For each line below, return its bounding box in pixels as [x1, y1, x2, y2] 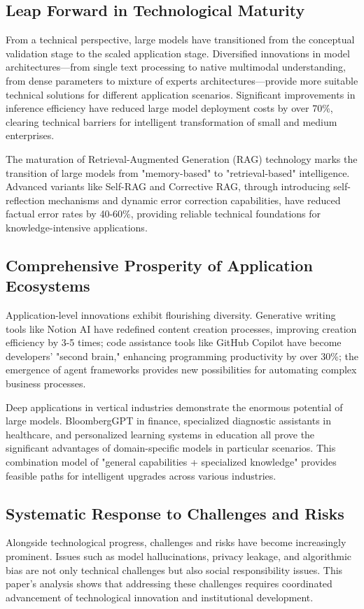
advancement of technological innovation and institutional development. [6, 589, 314, 604]
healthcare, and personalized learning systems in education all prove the [6, 427, 315, 441]
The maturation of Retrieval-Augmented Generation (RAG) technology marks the [6, 151, 358, 166]
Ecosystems [6, 275, 90, 296]
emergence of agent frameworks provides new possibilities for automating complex [6, 362, 357, 377]
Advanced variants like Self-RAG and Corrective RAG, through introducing [6, 179, 330, 194]
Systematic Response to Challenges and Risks [6, 502, 344, 524]
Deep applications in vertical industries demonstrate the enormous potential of [6, 399, 343, 414]
